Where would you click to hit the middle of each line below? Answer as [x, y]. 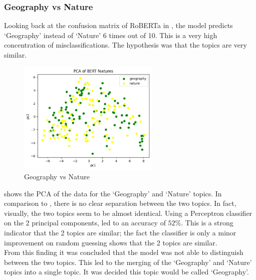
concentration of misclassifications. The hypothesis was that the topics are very [125, 45]
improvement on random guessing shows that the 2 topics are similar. [111, 242]
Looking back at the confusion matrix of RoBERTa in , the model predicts [118, 25]
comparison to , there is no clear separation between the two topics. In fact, [120, 203]
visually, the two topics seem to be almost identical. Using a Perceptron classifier [128, 213]
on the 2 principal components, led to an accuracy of [85, 223]
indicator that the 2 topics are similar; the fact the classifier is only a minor [120, 233]
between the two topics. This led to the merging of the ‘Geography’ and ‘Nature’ [128, 262]
